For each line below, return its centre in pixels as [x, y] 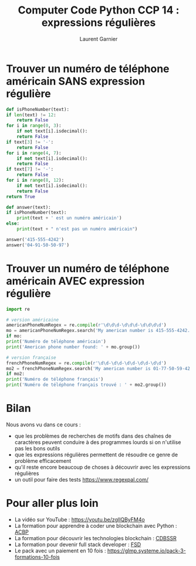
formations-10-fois [37, 557]
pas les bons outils [37, 448]
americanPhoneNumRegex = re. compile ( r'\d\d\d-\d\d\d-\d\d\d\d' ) [86, 325]
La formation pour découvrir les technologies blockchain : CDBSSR [96, 538]
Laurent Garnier [99, 39]
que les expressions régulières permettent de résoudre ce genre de [96, 455]
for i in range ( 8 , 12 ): [35, 180]
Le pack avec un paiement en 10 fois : [60, 550]
